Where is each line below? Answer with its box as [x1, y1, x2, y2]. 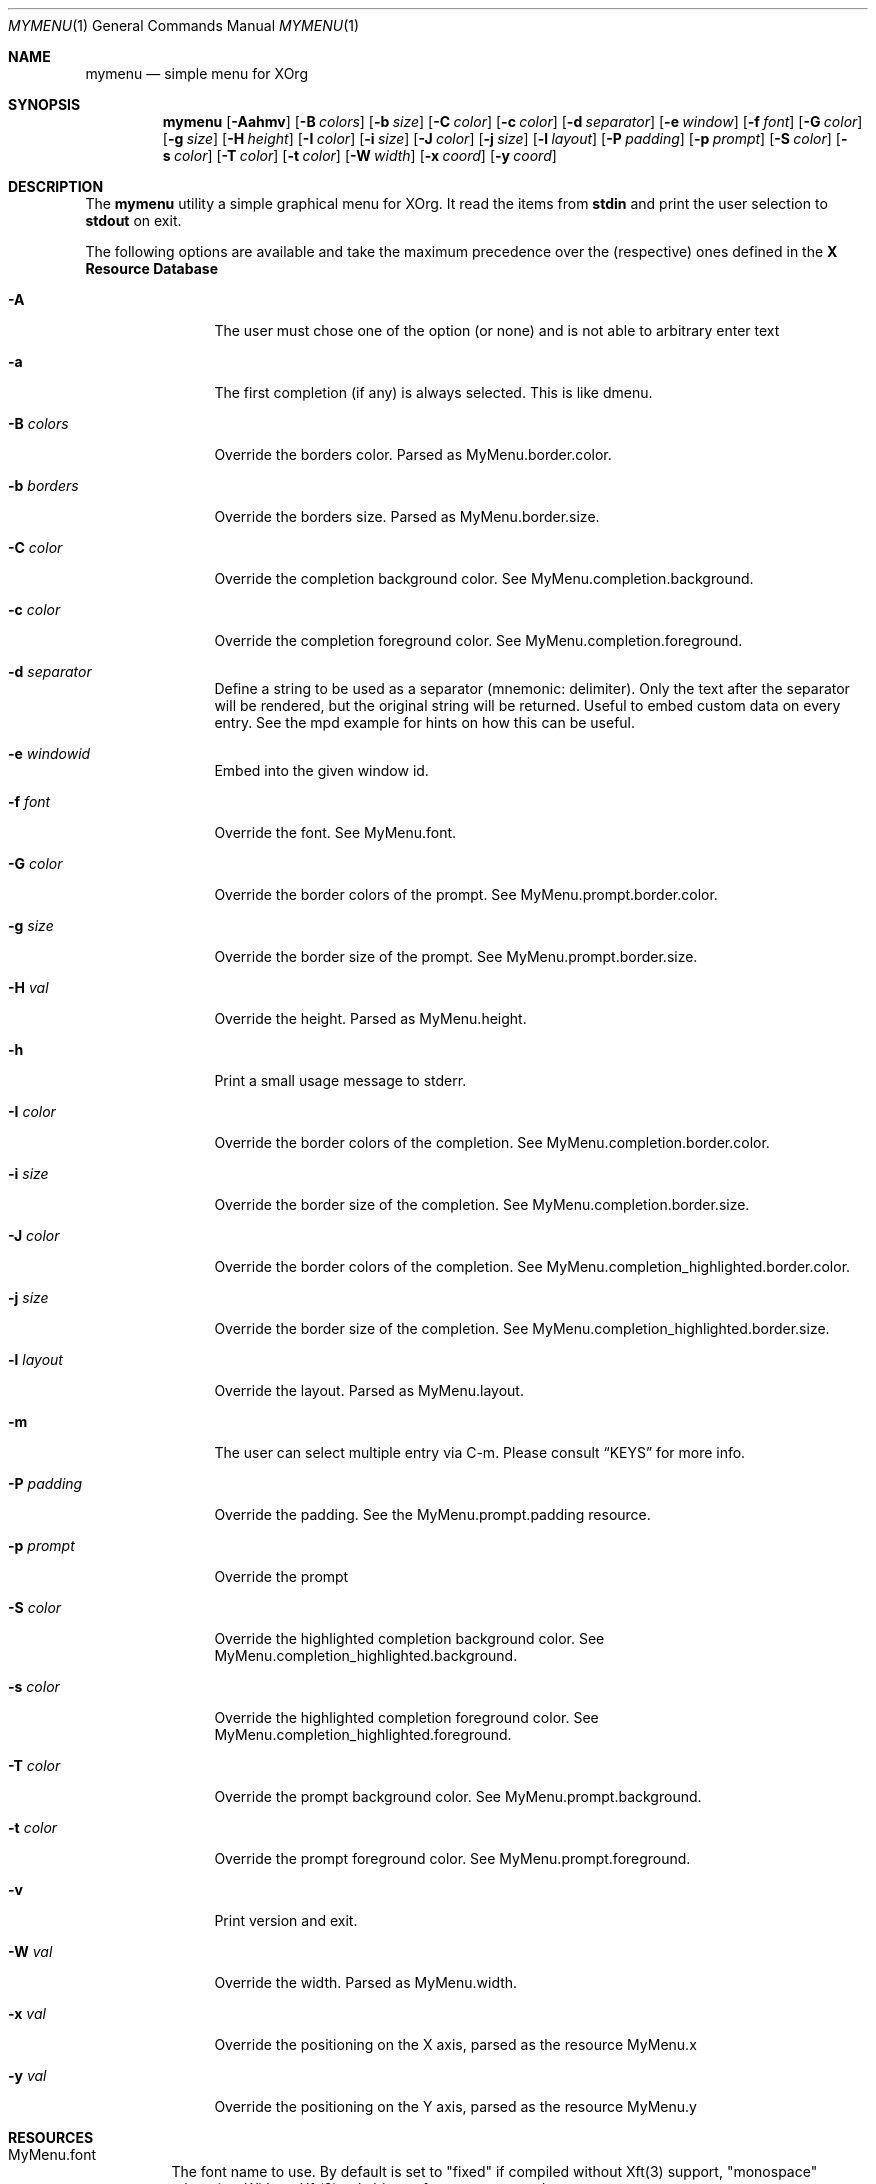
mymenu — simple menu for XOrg [85, 65, 308, 82]
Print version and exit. [214, 1912, 358, 1929]
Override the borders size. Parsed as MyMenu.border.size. [214, 508, 600, 525]
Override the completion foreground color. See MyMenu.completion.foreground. [214, 632, 743, 649]
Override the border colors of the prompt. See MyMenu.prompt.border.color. [214, 886, 718, 903]
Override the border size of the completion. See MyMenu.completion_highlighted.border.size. [214, 1320, 830, 1337]
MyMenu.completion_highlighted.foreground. [214, 1726, 512, 1743]
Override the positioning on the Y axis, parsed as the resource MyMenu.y [214, 2098, 697, 2115]
